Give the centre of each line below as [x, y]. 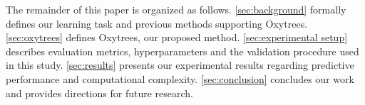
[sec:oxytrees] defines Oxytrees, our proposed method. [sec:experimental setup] [177, 37]
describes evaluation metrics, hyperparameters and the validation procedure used [182, 51]
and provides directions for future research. [99, 93]
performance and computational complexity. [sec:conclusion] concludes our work [180, 78]
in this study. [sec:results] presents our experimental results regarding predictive [180, 65]
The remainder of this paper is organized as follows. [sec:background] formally [176, 9]
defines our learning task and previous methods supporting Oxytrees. [157, 23]
